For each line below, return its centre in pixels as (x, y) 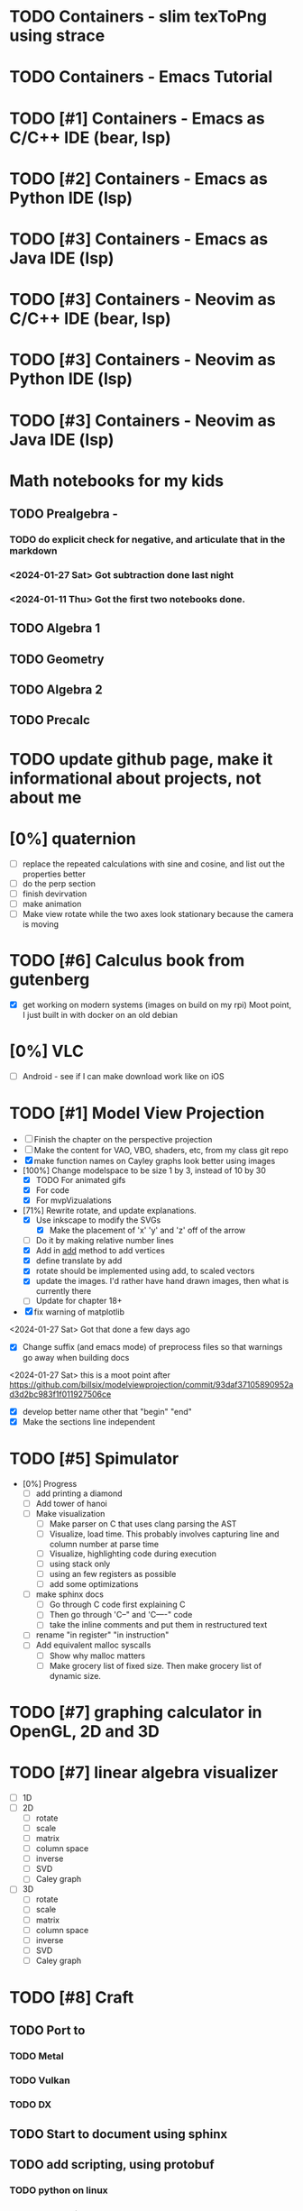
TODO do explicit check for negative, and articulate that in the (147, 540)
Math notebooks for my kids (117, 481)
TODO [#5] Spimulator (94, 1459)
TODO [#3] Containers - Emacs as (139, 239)
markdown (33, 550)
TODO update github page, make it (141, 759)
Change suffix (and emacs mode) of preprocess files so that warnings (152, 1347)
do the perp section (59, 883)
